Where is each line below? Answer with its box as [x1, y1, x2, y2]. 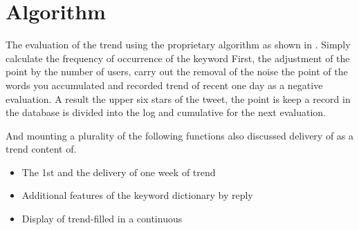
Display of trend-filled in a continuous [21, 211, 183, 226]
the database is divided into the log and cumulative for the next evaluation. [6, 105, 326, 119]
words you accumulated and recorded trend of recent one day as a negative [6, 77, 323, 92]
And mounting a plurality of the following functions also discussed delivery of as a [6, 128, 354, 142]
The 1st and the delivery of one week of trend [21, 164, 216, 179]
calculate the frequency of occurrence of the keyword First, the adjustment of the [6, 50, 350, 65]
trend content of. [6, 142, 77, 156]
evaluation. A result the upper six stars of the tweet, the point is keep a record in [6, 91, 351, 106]
